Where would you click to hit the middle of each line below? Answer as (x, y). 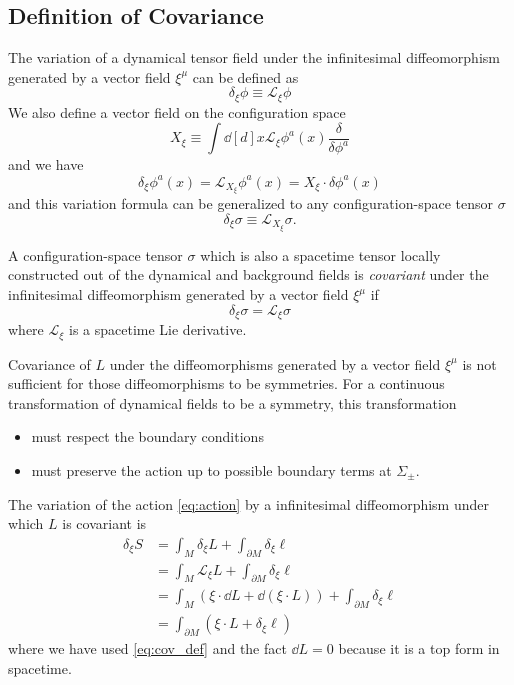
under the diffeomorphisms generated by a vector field (275, 363)
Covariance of (49, 363)
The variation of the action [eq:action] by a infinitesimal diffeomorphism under (248, 503)
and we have (46, 164)
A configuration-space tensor (95, 254)
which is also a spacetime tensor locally (320, 254)
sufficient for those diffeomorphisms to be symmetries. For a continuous (226, 383)
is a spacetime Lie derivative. (158, 329)
